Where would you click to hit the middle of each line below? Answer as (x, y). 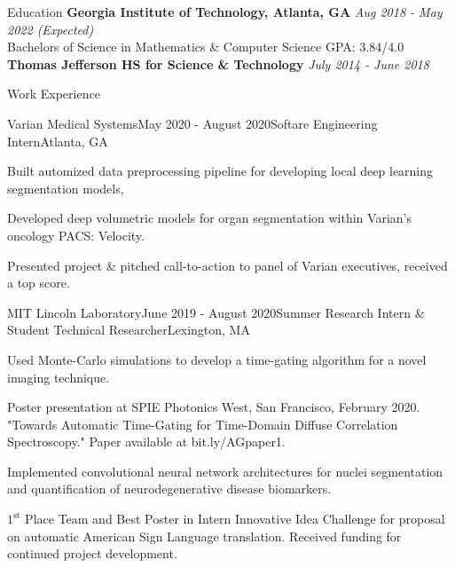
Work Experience (54, 94)
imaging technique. (59, 377)
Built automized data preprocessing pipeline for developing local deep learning (220, 171)
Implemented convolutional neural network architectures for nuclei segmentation (225, 471)
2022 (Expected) (51, 29)
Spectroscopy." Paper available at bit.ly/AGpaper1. (146, 442)
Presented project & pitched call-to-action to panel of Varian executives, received (227, 265)
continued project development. (92, 553)
